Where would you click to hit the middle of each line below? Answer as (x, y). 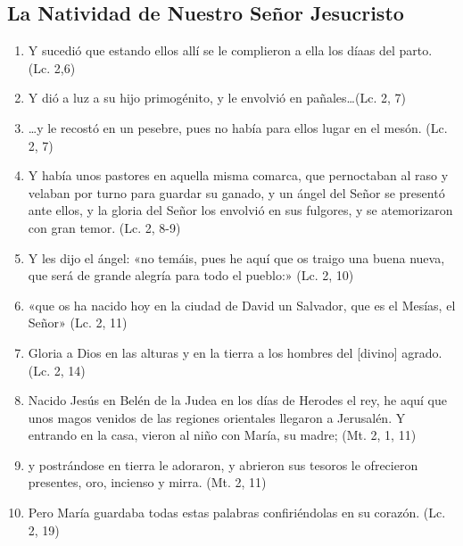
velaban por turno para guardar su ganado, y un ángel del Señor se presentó (236, 192)
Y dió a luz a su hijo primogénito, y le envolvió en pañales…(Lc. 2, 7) (217, 98)
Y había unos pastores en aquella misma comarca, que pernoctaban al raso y (238, 175)
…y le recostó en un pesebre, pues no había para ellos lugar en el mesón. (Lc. (238, 127)
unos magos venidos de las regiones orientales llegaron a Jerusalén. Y (217, 417)
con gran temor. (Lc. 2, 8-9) (104, 227)
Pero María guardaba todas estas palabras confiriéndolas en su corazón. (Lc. (237, 513)
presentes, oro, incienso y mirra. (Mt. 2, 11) (147, 482)
